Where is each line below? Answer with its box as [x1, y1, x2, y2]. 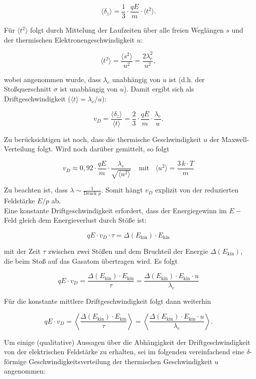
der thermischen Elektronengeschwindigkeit [4, 34, 135, 45]
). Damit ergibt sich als [124, 84, 194, 94]
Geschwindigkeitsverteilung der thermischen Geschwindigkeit [29, 356, 213, 366]
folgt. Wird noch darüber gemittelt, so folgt [37, 143, 170, 154]
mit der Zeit [4, 245, 41, 256]
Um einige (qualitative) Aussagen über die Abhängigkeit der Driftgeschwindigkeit [4, 336, 251, 347]
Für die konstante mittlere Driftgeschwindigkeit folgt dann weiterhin [4, 295, 211, 306]
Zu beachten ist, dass [4, 185, 68, 195]
